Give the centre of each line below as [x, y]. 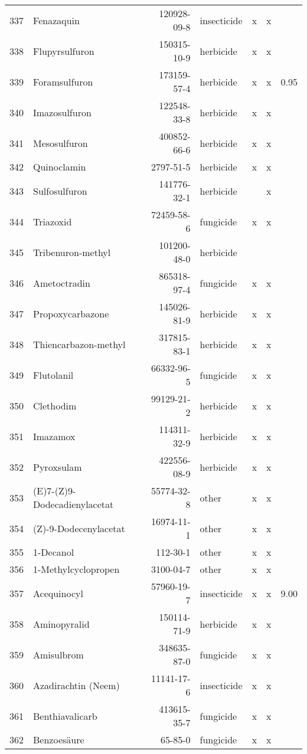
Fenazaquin [56, 20]
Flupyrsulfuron [64, 51]
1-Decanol [54, 552]
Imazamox [54, 436]
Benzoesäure [59, 740]
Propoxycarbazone [71, 313]
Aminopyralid [61, 624]
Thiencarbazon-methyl [79, 344]
